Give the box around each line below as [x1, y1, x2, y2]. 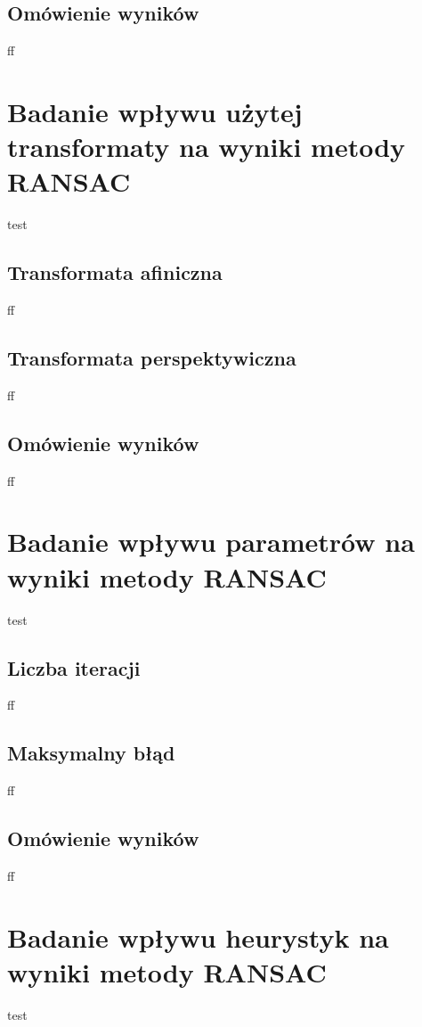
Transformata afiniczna [7, 259, 223, 286]
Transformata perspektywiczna [7, 344, 296, 372]
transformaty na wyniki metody [7, 128, 406, 165]
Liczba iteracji [7, 653, 141, 681]
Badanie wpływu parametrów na [7, 523, 415, 560]
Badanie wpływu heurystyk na [7, 918, 389, 955]
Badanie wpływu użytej [7, 93, 303, 129]
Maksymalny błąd [7, 739, 175, 767]
